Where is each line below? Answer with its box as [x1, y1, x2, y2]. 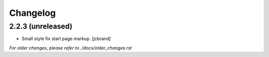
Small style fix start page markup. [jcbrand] [21, 36, 111, 42]
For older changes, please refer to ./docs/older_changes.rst [9, 45, 132, 51]
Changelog [9, 7, 56, 18]
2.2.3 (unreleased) [9, 22, 73, 31]
